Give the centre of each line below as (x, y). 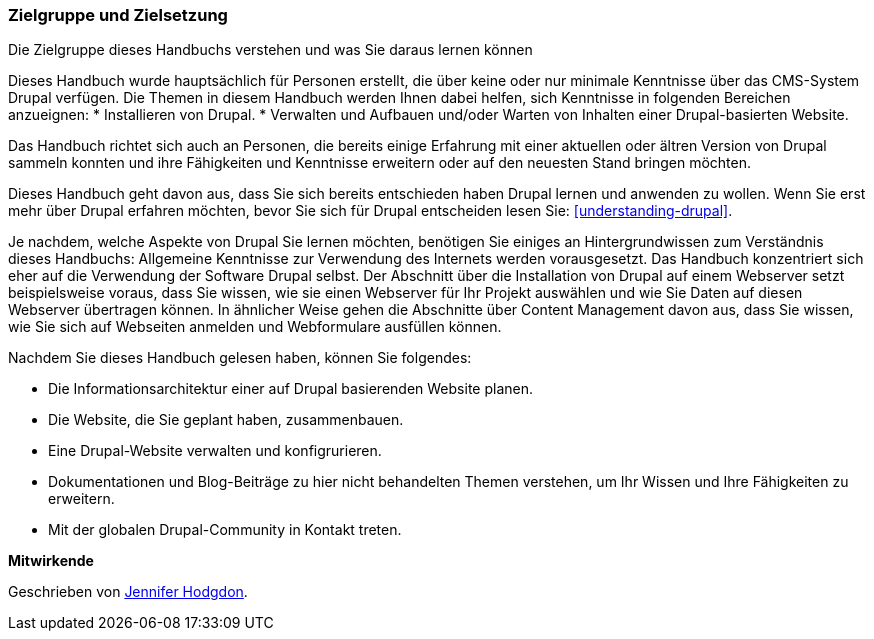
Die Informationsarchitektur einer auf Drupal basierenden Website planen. (290, 389)
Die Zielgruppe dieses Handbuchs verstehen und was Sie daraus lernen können (270, 50)
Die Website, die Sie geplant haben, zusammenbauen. (226, 420)
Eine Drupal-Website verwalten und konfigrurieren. (215, 451)
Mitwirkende (51, 561)
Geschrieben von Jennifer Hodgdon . (128, 592)
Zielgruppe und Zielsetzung (118, 15)
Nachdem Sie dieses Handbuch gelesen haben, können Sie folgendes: (240, 358)
